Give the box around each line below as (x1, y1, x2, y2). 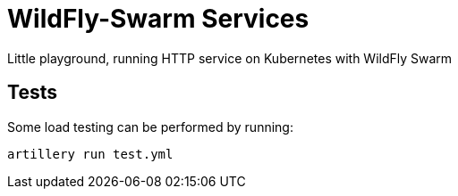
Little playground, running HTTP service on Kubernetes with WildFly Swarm (7, 50, 453, 66)
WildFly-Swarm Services (7, 4, 310, 34)
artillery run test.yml (7, 146, 174, 161)
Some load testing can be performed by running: (7, 118, 293, 135)
